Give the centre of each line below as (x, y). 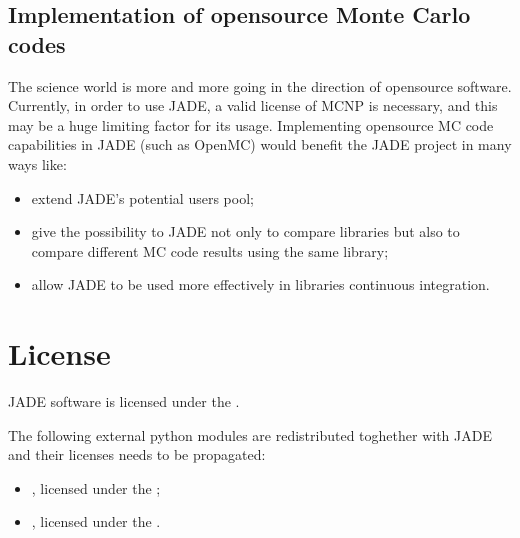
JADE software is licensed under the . (124, 401)
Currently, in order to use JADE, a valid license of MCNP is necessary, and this (253, 105)
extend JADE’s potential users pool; (142, 197)
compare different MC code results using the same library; (210, 250)
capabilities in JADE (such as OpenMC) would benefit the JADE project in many (260, 144)
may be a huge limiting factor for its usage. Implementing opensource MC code (251, 124)
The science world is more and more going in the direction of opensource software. (260, 85)
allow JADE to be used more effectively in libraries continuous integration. (260, 284)
